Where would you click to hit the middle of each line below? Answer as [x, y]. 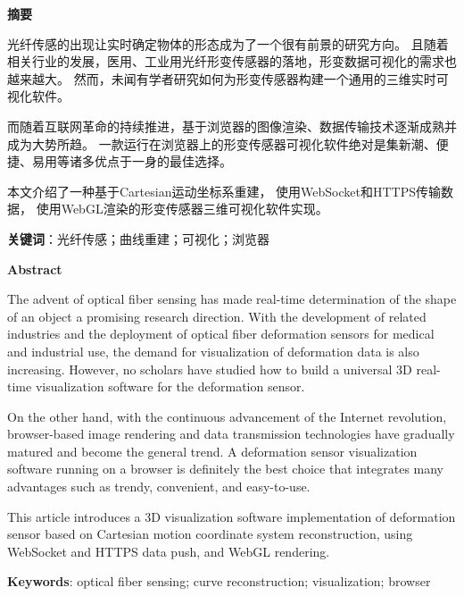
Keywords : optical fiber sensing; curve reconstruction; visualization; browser [219, 581]
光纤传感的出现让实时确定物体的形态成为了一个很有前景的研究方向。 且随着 [228, 43]
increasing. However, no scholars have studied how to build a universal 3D [210, 369]
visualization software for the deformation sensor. [170, 386]
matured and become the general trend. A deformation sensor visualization [212, 451]
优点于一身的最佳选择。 [163, 161]
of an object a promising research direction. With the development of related [217, 316]
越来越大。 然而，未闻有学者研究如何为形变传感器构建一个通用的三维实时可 [228, 78]
